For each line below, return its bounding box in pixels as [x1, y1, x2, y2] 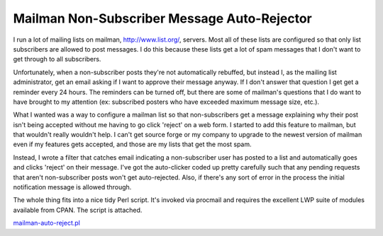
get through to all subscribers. [13, 55, 101, 64]
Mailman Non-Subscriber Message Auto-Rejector [13, 11, 312, 26]
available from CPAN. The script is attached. [13, 206, 143, 214]
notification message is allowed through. [13, 183, 132, 191]
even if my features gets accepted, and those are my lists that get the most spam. [13, 140, 252, 148]
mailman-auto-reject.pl [13, 219, 81, 228]
